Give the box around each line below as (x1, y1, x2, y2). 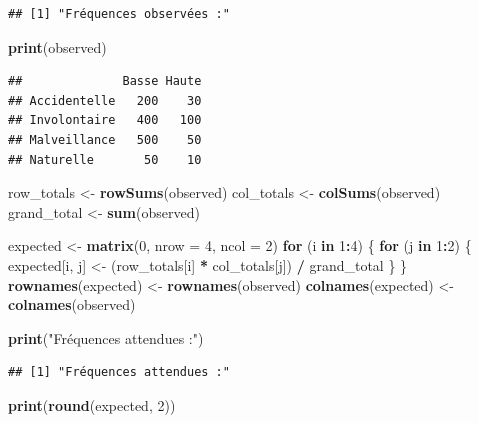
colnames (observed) (8, 294, 136, 315)
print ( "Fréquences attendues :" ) (8, 327, 204, 348)
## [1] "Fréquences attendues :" (8, 365, 230, 380)
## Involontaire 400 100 (8, 113, 202, 128)
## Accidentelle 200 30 (8, 93, 202, 108)
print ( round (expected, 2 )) (8, 394, 176, 415)
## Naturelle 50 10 (8, 152, 202, 167)
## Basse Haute (8, 74, 202, 89)
